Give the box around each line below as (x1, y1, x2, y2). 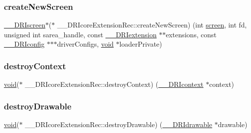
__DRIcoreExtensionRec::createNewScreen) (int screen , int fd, (57, 20, 247, 30)
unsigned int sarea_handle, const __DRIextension (4, 29, 157, 39)
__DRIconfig (4, 39, 45, 49)
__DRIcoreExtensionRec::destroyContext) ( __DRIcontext (25, 79, 204, 89)
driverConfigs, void (57, 39, 114, 49)
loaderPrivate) (119, 39, 162, 49)
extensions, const (166, 29, 217, 39)
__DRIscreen (4, 20, 46, 30)
